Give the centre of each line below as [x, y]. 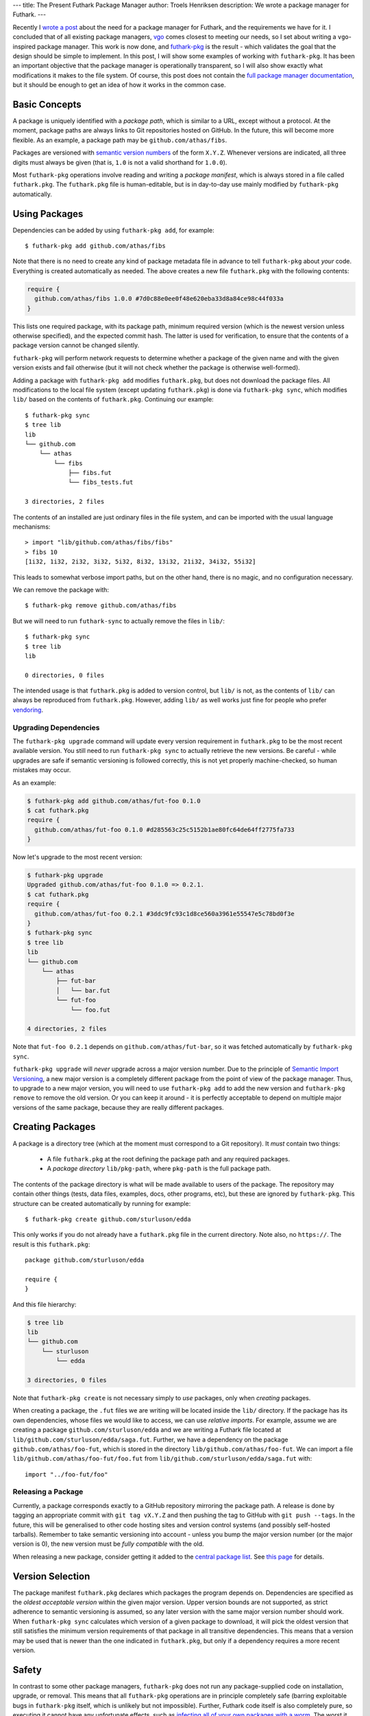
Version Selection [51, 1576]
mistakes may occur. [42, 770]
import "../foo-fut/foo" [66, 1474]
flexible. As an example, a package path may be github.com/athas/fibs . [120, 140]
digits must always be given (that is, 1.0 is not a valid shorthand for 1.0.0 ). [120, 162]
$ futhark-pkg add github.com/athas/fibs [95, 246]
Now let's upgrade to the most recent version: [77, 857]
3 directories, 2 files [65, 502]
